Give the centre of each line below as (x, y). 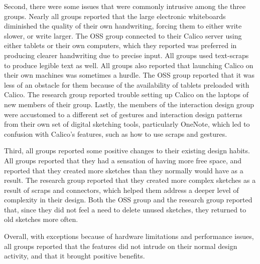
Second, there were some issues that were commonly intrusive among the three (125, 6)
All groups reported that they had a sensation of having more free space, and (123, 160)
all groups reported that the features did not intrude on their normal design (121, 246)
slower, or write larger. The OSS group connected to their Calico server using (123, 35)
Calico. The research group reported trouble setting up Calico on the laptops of (126, 94)
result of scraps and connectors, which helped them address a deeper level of (121, 190)
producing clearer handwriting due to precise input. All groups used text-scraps (126, 55)
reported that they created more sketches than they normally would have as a (124, 170)
